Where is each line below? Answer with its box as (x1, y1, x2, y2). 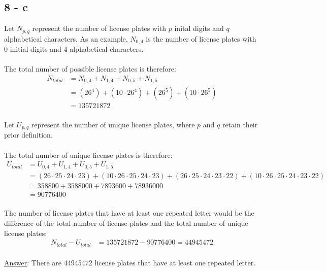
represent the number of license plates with (32, 23, 167, 33)
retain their (222, 119, 258, 130)
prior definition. (4, 129, 53, 140)
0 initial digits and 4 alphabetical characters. (4, 44, 144, 54)
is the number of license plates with (146, 33, 256, 44)
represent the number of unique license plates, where (31, 119, 195, 130)
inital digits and (174, 23, 224, 33)
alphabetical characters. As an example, (4, 33, 128, 44)
